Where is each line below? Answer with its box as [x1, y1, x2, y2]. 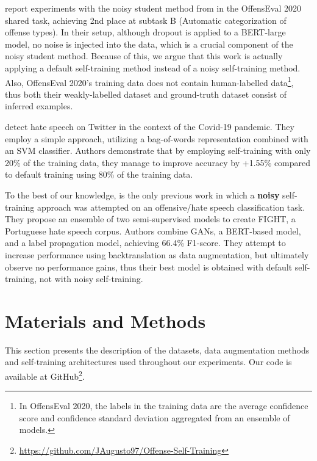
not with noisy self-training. [39, 272, 143, 285]
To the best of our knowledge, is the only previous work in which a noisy [5, 188, 280, 201]
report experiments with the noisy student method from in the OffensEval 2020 [5, 2, 302, 14]
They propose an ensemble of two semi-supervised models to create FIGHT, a [5, 212, 296, 225]
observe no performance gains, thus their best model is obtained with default [5, 260, 293, 273]
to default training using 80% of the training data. [5, 168, 193, 181]
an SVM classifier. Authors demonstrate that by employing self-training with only [5, 144, 311, 157]
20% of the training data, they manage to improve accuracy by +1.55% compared [5, 156, 311, 169]
